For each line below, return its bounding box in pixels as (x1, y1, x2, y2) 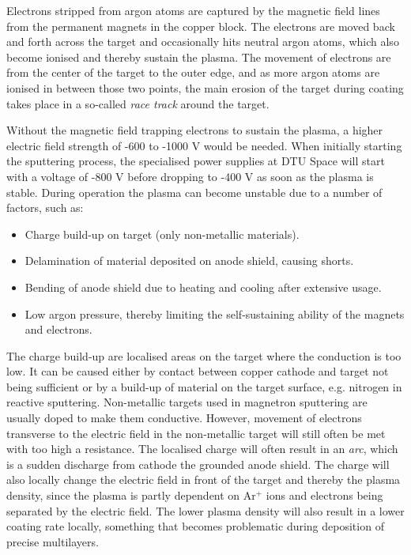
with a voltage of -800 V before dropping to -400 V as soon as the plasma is (6, 168, 374, 184)
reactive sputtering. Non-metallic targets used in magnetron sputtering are (6, 394, 368, 410)
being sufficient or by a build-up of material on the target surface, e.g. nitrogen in (6, 378, 402, 395)
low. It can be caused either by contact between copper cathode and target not (6, 363, 389, 379)
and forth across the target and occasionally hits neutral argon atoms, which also (6, 33, 399, 50)
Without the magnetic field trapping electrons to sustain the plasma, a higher (6, 122, 383, 138)
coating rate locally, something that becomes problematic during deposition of (6, 518, 384, 534)
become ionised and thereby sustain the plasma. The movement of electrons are (6, 48, 391, 65)
